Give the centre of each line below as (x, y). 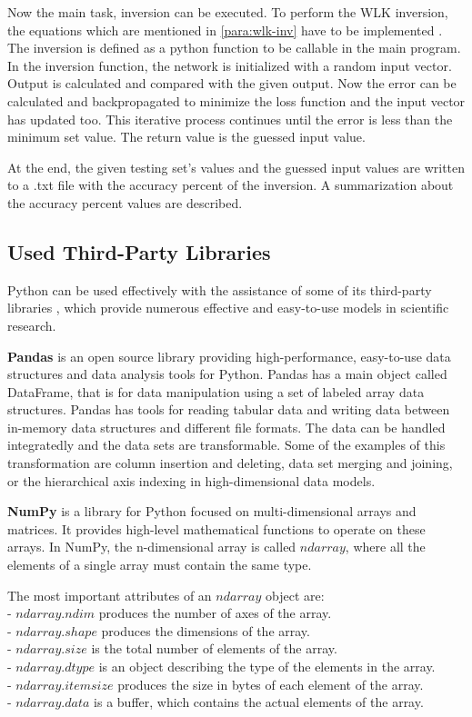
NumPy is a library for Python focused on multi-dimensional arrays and (212, 511)
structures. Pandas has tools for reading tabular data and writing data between (229, 409)
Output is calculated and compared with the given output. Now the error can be (232, 83)
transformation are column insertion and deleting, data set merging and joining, (230, 463)
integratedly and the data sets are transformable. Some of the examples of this (226, 445)
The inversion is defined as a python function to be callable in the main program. (234, 48)
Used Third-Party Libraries (139, 251)
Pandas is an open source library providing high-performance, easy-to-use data (229, 356)
